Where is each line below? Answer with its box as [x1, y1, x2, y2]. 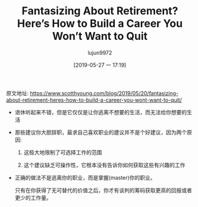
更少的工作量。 [14, 194, 52, 201]
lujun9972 [87, 49, 112, 56]
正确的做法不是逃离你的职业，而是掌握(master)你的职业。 [14, 174, 156, 181]
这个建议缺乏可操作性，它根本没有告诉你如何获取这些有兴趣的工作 [23, 161, 186, 168]
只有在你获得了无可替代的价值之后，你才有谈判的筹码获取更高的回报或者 [14, 186, 192, 194]
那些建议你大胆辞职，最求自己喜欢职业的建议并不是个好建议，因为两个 [14, 128, 187, 136]
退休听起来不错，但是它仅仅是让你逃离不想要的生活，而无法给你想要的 [14, 108, 187, 115]
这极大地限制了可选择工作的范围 [23, 149, 102, 156]
